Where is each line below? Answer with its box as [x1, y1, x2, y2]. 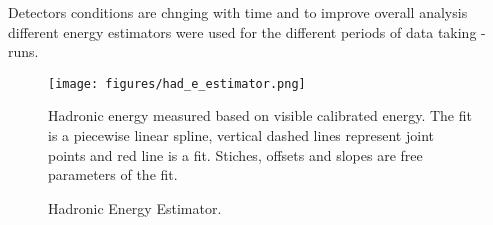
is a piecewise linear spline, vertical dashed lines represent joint [48, 125, 434, 146]
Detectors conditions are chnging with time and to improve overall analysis [8, 2, 468, 22]
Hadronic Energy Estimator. [48, 197, 222, 218]
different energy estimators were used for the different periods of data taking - [8, 21, 486, 42]
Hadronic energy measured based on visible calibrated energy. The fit [48, 105, 472, 126]
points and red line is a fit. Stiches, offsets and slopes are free [48, 144, 423, 165]
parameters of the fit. [48, 164, 178, 185]
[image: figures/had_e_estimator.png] [48, 76, 306, 91]
